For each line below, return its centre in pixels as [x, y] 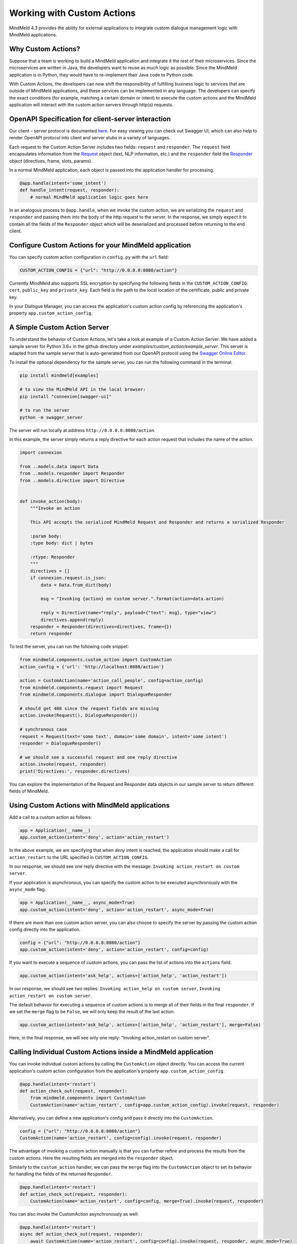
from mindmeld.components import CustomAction [88, 1098]
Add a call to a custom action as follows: [50, 817]
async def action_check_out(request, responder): [81, 1234]
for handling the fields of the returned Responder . [61, 1174]
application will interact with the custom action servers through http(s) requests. [91, 105]
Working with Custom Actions [73, 13]
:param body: [46, 536]
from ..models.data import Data [59, 466]
